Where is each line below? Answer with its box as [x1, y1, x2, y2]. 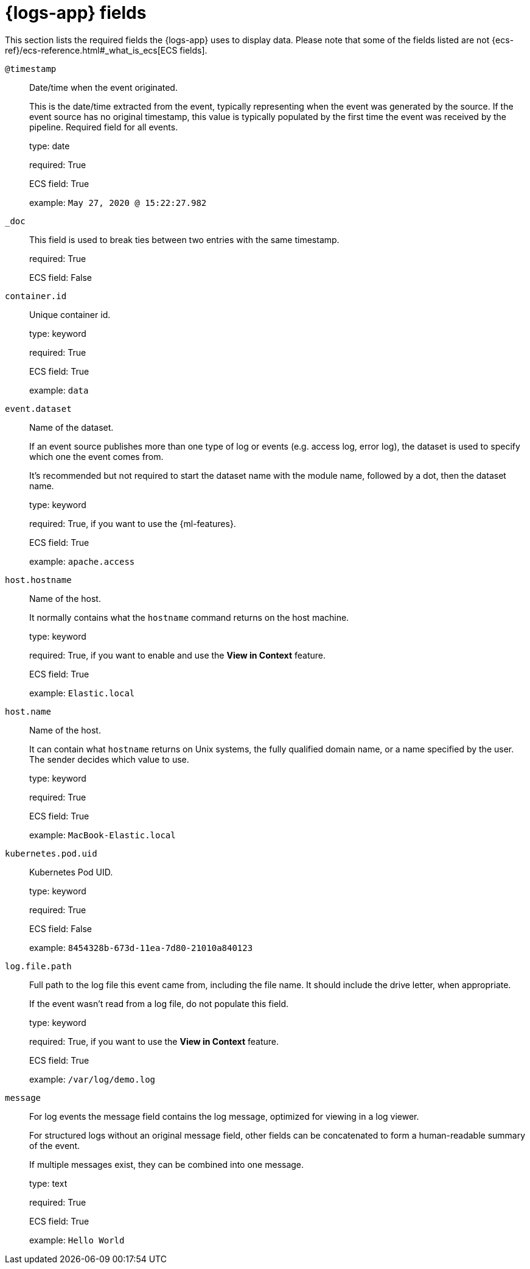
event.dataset [5, 403, 72, 414]
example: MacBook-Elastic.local [29, 829, 176, 840]
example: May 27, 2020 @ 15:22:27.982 [29, 197, 207, 208]
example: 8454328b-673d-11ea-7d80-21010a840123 [29, 942, 253, 953]
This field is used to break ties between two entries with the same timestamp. [29, 234, 340, 245]
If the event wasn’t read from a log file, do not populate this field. [29, 998, 289, 1009]
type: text [29, 1178, 68, 1189]
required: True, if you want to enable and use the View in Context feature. [29, 649, 326, 660]
